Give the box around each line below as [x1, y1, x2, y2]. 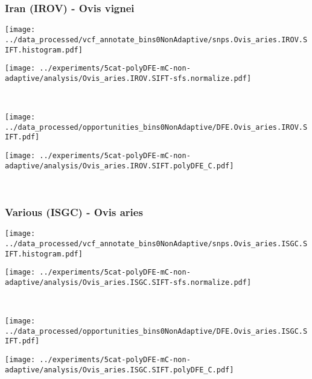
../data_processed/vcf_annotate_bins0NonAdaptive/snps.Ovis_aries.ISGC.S [5, 239, 308, 248]
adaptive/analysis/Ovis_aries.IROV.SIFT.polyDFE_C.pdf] [5, 161, 234, 170]
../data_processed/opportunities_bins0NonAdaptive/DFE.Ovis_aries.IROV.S [5, 123, 308, 132]
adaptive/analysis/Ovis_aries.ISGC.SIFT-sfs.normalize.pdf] [5, 278, 252, 287]
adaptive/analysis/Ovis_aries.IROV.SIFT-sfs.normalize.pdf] [5, 74, 252, 83]
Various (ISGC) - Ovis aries [5, 204, 143, 219]
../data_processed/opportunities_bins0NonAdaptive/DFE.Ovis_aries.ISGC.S [5, 326, 308, 336]
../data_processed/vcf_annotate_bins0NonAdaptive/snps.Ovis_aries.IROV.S [5, 35, 308, 44]
